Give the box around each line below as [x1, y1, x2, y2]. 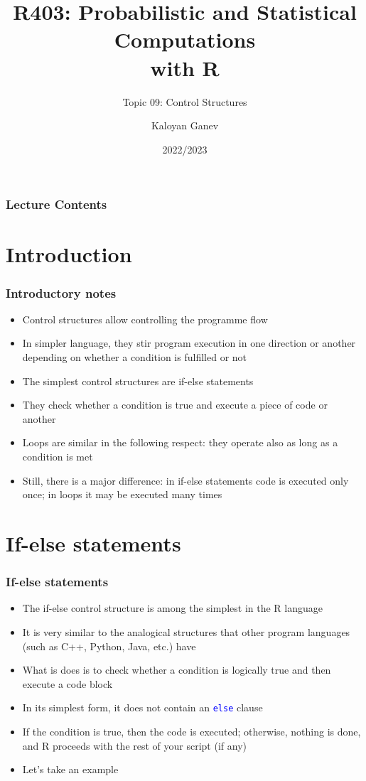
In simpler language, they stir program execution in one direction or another [22, 335, 356, 350]
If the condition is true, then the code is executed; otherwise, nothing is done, [22, 723, 361, 738]
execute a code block [22, 676, 113, 691]
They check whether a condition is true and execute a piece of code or [22, 397, 328, 412]
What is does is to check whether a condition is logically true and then [22, 662, 331, 677]
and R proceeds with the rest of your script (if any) [22, 738, 247, 753]
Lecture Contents [6, 195, 107, 213]
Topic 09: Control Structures [122, 94, 247, 109]
